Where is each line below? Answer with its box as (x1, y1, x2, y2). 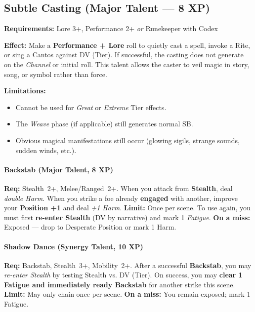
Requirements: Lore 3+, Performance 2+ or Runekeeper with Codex (4, 23, 218, 34)
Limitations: (4, 85, 46, 96)
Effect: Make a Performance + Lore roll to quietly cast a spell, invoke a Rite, (4, 39, 250, 50)
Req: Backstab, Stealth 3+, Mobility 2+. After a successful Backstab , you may (4, 260, 252, 270)
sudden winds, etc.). (15, 145, 77, 155)
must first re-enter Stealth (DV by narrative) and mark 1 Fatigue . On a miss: (4, 212, 250, 222)
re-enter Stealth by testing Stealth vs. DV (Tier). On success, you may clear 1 (4, 270, 243, 280)
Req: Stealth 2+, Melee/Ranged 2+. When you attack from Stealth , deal (4, 183, 233, 193)
